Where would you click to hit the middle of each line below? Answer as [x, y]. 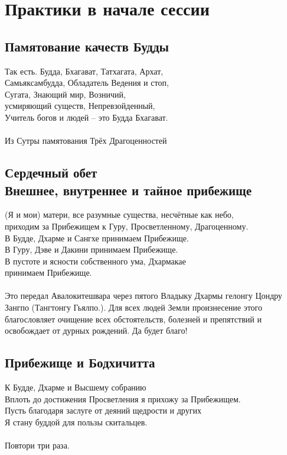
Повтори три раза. [37, 445]
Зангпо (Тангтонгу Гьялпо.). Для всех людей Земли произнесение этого [134, 307]
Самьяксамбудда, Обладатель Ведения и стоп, [87, 83]
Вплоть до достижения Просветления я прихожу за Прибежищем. [123, 398]
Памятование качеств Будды [87, 46]
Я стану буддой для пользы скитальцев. [76, 422]
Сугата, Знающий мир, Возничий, [65, 94]
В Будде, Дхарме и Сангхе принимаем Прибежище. [97, 238]
